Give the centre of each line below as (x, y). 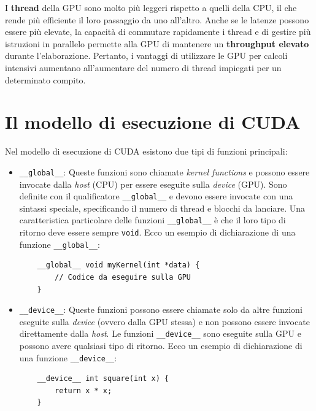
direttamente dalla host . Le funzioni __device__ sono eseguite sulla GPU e (160, 333)
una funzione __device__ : (68, 357)
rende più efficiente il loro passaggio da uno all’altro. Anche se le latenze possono (157, 19)
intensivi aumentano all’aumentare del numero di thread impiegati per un (143, 67)
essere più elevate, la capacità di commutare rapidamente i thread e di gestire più (158, 32)
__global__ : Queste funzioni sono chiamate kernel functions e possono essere (164, 171)
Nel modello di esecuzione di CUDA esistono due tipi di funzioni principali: (146, 151)
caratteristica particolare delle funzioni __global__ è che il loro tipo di (152, 220)
